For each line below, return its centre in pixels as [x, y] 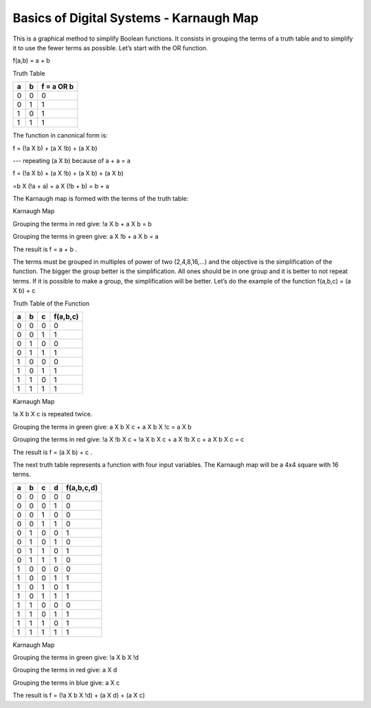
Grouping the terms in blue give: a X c [66, 683]
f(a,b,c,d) [82, 487]
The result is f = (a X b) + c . [53, 452]
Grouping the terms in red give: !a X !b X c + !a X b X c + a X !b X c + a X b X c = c [128, 440]
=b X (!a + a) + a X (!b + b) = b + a [61, 186]
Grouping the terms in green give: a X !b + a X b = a [86, 237]
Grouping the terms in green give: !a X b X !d [76, 658]
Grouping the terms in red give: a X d [65, 670]
